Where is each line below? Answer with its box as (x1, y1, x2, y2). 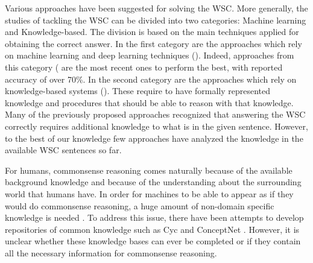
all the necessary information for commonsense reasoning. (5, 246, 217, 259)
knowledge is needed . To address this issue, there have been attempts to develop (5, 211, 304, 224)
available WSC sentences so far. (5, 144, 122, 156)
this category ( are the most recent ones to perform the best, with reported (5, 60, 283, 73)
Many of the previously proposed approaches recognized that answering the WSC (5, 108, 306, 121)
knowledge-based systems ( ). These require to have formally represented (5, 84, 271, 97)
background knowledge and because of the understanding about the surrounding (5, 176, 302, 188)
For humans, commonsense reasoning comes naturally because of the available (5, 163, 292, 176)
